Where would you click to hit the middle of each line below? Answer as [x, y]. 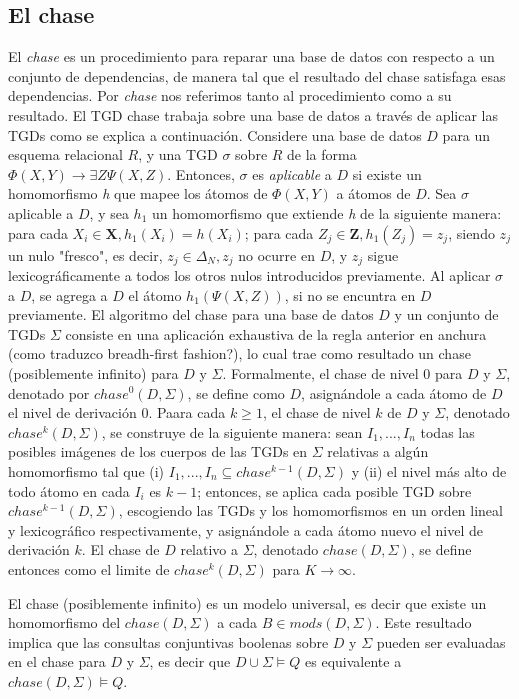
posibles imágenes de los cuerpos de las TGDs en [158, 451]
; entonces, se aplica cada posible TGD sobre [334, 490]
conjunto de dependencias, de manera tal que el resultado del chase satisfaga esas [257, 75]
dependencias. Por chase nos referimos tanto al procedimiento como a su [230, 95]
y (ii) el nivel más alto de [429, 470]
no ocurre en [276, 254]
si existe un [387, 173]
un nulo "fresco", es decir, [85, 254]
